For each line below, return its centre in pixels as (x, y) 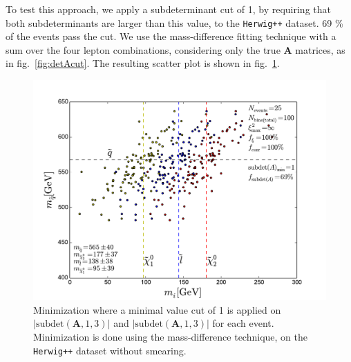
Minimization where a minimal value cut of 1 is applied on (157, 309)
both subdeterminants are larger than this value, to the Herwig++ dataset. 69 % (174, 22)
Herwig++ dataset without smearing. (110, 350)
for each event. (243, 323)
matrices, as (320, 49)
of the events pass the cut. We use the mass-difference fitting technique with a (171, 36)
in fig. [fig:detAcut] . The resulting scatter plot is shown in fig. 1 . (143, 63)
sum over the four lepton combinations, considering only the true (143, 49)
